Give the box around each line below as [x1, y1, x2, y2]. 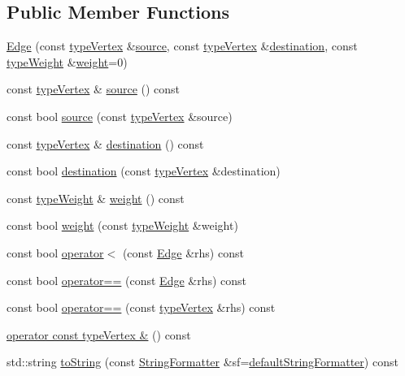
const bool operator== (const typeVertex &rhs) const [7, 299, 276, 316]
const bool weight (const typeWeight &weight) [7, 217, 238, 234]
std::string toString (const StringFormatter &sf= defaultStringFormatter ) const [7, 353, 398, 370]
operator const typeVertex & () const [7, 326, 191, 343]
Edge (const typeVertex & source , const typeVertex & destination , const [7, 37, 358, 54]
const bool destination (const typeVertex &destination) [7, 162, 281, 179]
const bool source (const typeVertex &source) [7, 107, 233, 124]
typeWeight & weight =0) [7, 53, 128, 70]
